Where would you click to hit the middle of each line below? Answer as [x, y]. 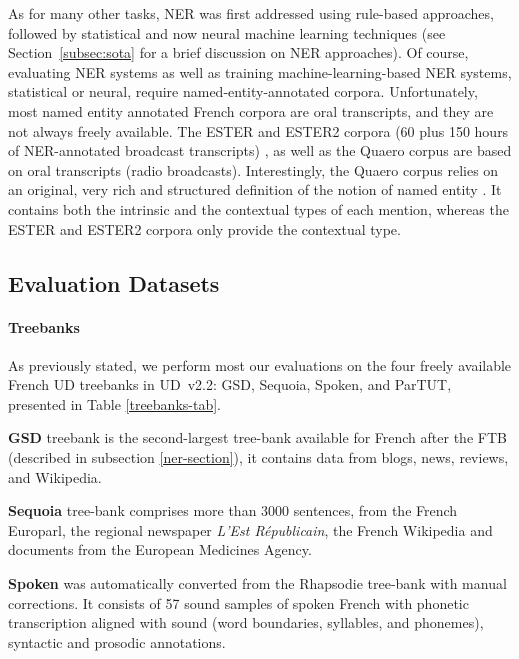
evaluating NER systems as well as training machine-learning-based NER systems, [260, 71]
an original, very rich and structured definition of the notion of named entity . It [255, 189]
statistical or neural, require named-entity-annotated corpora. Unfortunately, [243, 91]
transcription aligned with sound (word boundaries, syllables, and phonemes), [246, 622]
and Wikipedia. [55, 476]
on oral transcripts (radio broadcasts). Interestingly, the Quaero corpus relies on [253, 169]
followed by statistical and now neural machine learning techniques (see [227, 32]
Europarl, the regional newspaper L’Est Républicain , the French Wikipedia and [250, 529]
